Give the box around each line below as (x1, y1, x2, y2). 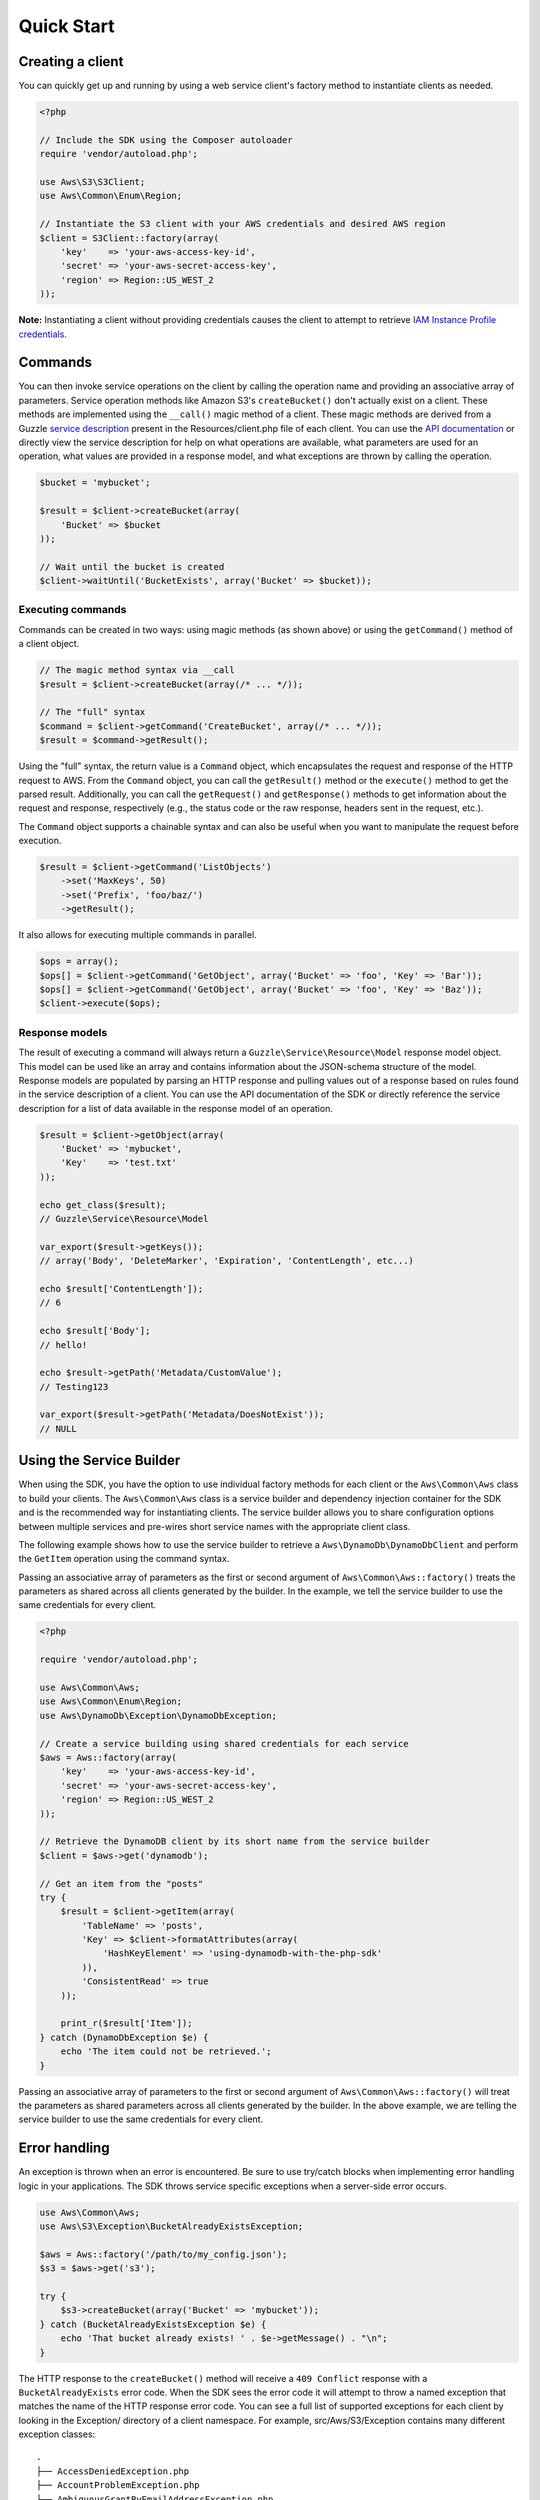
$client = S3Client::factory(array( (39, 232, 220, 244)
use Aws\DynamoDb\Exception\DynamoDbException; (39, 1710, 277, 1721)
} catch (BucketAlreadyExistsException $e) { (39, 2318, 267, 2330)
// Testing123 (39, 1381, 109, 1392)
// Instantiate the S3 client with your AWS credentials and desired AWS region (39, 218, 446, 230)
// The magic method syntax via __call (39, 665, 235, 676)
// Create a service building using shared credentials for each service (39, 1738, 409, 1749)
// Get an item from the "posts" (39, 1878, 204, 1889)
